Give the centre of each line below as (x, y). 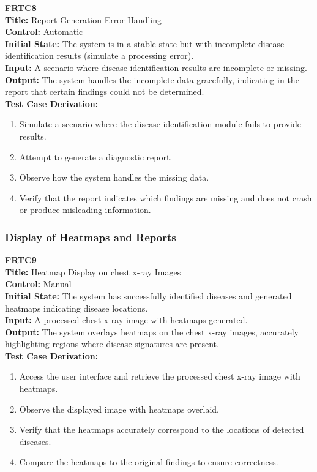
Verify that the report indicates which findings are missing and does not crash (166, 197)
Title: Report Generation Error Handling (83, 19)
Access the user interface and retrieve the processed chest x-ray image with (160, 376)
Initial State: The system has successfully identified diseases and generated (148, 295)
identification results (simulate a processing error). (99, 55)
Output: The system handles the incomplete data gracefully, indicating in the (152, 79)
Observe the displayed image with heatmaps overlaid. (119, 409)
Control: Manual (38, 284)
